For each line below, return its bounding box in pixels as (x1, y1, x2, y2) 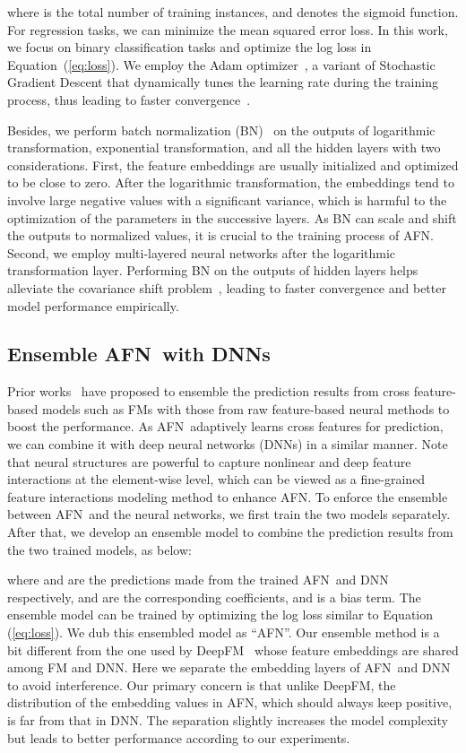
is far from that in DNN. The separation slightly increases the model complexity (7, 710, 448, 729)
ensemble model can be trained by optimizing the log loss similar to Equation (7, 605, 434, 624)
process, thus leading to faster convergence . (7, 90, 251, 108)
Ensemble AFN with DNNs (7, 340, 271, 368)
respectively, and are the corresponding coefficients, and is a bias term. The (7, 587, 421, 606)
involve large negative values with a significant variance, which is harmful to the (7, 190, 447, 209)
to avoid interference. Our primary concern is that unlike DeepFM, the (7, 675, 396, 694)
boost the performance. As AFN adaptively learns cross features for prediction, (7, 417, 444, 436)
